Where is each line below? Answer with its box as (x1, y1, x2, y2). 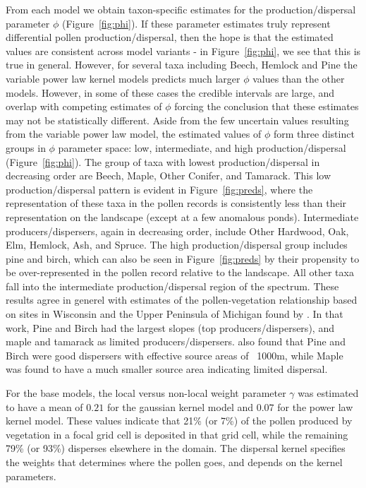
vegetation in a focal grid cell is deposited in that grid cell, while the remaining (6, 427, 348, 441)
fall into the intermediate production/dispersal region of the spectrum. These (6, 278, 339, 293)
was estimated (298, 386, 359, 400)
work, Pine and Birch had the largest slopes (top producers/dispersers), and (6, 320, 334, 335)
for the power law (277, 399, 353, 414)
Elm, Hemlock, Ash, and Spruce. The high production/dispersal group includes (6, 237, 348, 252)
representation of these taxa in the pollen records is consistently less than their (6, 196, 347, 210)
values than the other (252, 71, 345, 85)
